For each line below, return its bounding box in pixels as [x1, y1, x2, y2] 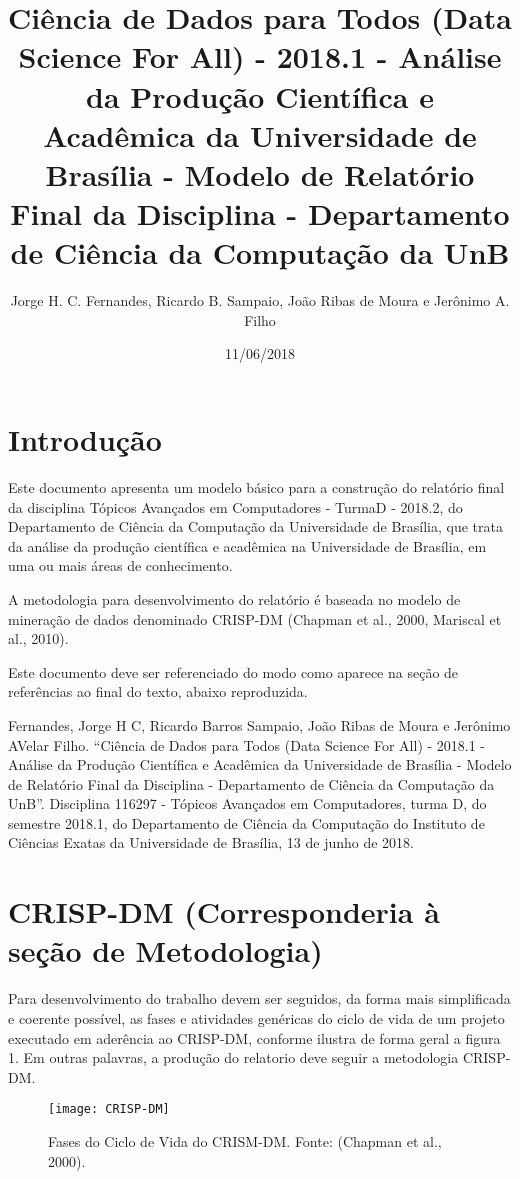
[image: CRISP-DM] [48, 1102, 170, 1117]
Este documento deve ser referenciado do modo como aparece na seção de [8, 661, 459, 682]
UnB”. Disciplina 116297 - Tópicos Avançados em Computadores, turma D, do [8, 793, 487, 814]
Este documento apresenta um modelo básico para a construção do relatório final [8, 476, 505, 497]
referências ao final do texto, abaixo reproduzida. [8, 681, 308, 702]
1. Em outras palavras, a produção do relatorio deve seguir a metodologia [8, 1047, 459, 1068]
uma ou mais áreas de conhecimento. [8, 555, 233, 576]
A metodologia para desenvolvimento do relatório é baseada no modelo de [8, 588, 461, 609]
